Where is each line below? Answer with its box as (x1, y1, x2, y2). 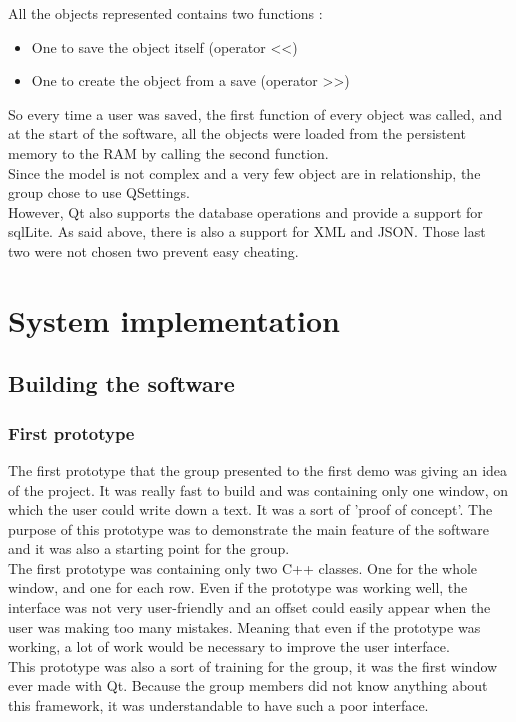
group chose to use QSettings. (8, 182, 190, 203)
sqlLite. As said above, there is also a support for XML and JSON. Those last (8, 221, 486, 242)
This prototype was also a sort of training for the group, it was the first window (8, 655, 498, 676)
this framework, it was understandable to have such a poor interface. (8, 695, 429, 716)
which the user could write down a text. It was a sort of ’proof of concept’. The (8, 499, 493, 520)
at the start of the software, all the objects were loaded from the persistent (8, 123, 466, 144)
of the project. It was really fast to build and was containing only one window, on (8, 479, 509, 500)
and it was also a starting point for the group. (8, 538, 290, 559)
